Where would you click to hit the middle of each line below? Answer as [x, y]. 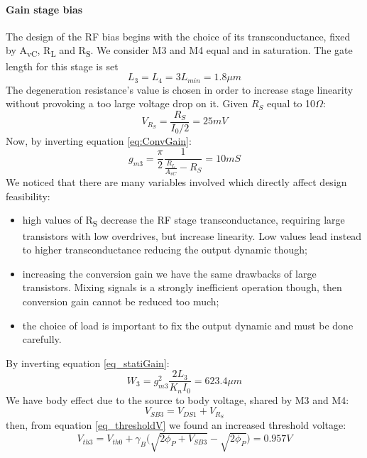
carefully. [42, 339]
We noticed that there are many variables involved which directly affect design [176, 182]
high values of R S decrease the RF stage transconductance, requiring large [183, 221]
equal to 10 [291, 103]
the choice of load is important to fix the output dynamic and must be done [188, 325]
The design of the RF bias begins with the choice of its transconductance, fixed [178, 36]
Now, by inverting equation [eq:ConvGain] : [99, 140]
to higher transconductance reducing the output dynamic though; [165, 250]
